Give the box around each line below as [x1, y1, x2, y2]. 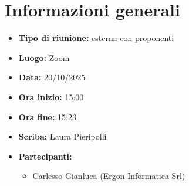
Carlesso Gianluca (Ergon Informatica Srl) [32, 170, 185, 182]
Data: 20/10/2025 [18, 71, 86, 83]
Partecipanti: [18, 150, 72, 162]
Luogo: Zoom [18, 51, 70, 63]
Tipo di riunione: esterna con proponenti [18, 32, 174, 44]
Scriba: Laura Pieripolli [18, 130, 107, 143]
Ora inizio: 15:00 [18, 90, 84, 103]
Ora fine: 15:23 [18, 110, 77, 123]
